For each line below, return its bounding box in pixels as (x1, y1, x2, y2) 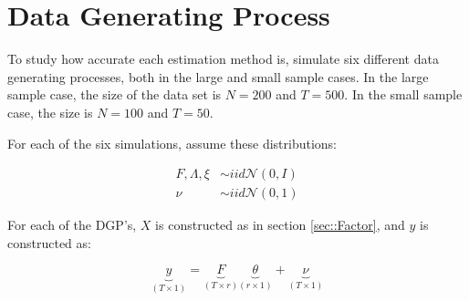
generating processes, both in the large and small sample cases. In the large (7, 67, 429, 86)
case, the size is (7, 102, 93, 121)
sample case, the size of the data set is (7, 85, 222, 104)
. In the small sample (344, 85, 463, 104)
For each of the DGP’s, (7, 215, 137, 234)
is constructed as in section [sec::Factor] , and (155, 215, 405, 234)
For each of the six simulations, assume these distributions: (7, 133, 337, 152)
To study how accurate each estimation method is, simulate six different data (7, 49, 439, 68)
